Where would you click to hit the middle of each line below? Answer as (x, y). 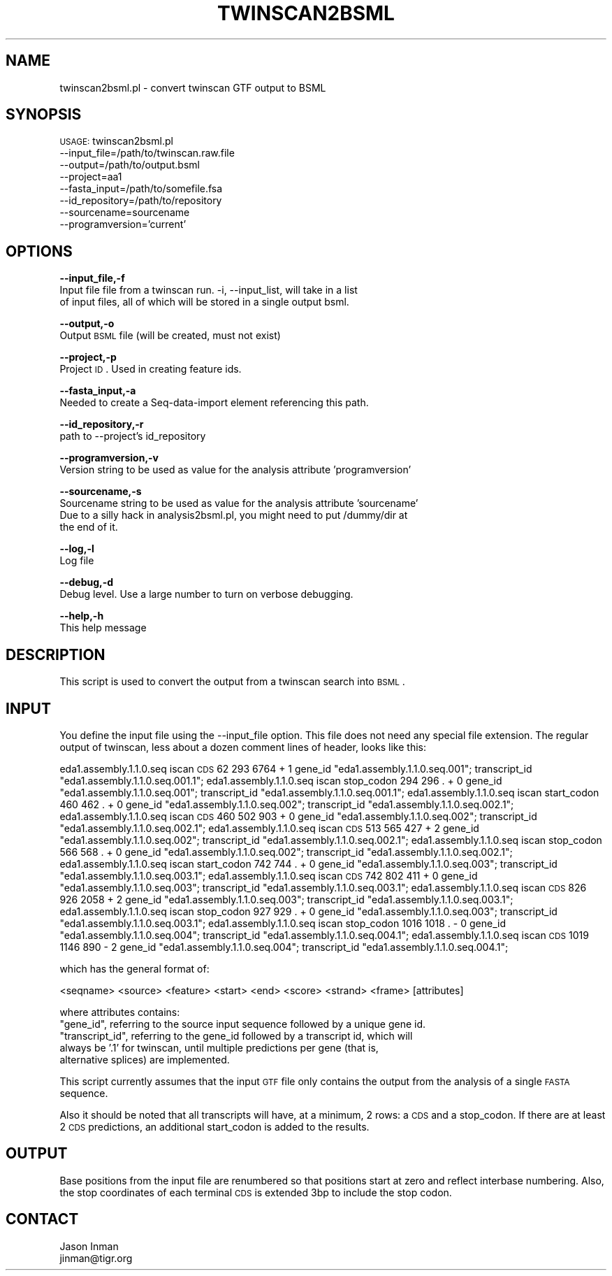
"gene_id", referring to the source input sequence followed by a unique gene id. (243, 1024)
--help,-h (82, 616)
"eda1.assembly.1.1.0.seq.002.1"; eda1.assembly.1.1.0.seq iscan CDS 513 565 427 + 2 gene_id (269, 828)
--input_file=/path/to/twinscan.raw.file (147, 153)
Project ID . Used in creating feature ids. (151, 369)
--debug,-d (87, 582)
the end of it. (89, 527)
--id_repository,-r (102, 424)
